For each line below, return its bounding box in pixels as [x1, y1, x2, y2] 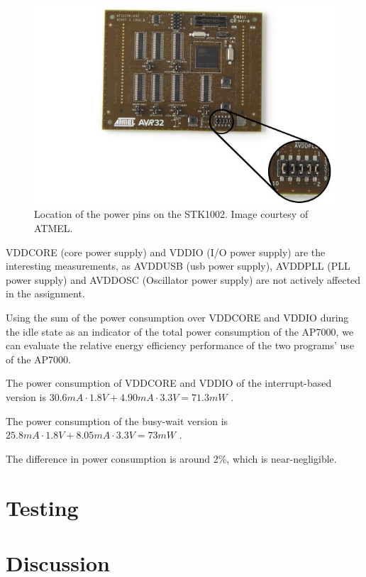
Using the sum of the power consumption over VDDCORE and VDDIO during [6, 309, 349, 324]
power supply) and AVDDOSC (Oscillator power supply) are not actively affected [6, 272, 361, 287]
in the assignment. [6, 286, 85, 301]
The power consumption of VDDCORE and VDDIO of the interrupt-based [6, 375, 332, 390]
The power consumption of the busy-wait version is [6, 413, 228, 428]
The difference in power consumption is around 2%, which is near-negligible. [6, 451, 337, 466]
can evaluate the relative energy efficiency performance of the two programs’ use [6, 338, 355, 353]
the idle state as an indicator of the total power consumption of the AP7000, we [6, 324, 354, 339]
